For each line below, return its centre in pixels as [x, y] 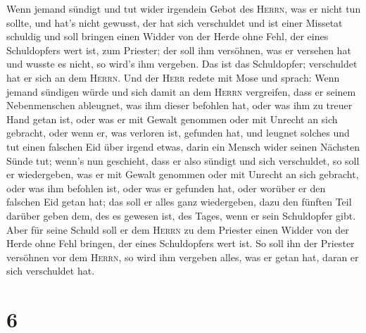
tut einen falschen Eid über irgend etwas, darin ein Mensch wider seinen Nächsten [183, 146]
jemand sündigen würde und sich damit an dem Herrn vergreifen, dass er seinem [181, 91]
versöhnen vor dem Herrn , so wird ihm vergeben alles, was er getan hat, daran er [183, 257]
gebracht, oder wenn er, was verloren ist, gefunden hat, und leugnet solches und [178, 133]
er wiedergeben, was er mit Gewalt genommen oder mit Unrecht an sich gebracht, [183, 174]
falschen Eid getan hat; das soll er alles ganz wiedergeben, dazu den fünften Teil [179, 202]
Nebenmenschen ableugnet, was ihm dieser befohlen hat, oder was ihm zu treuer [179, 105]
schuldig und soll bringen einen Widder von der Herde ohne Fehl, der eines [168, 36]
